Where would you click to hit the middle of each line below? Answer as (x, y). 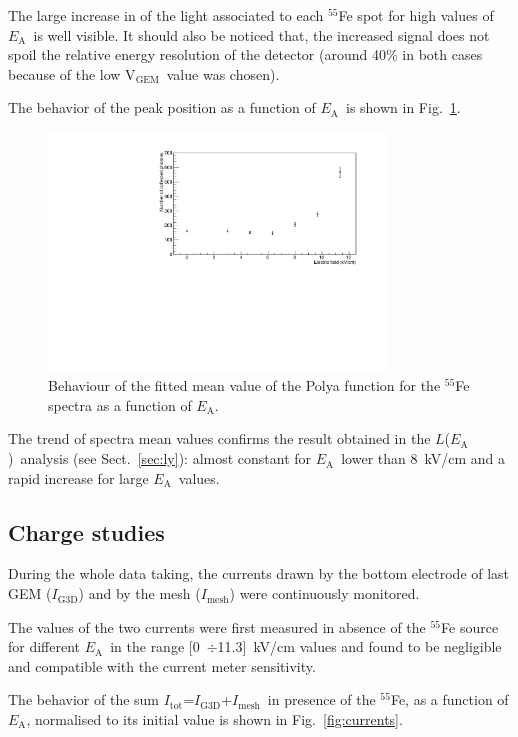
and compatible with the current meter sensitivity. (162, 665)
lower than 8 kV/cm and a (423, 458)
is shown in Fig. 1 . (403, 107)
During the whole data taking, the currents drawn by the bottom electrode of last (259, 573)
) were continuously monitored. (324, 593)
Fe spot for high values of (416, 15)
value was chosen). (223, 73)
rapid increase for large (78, 477)
